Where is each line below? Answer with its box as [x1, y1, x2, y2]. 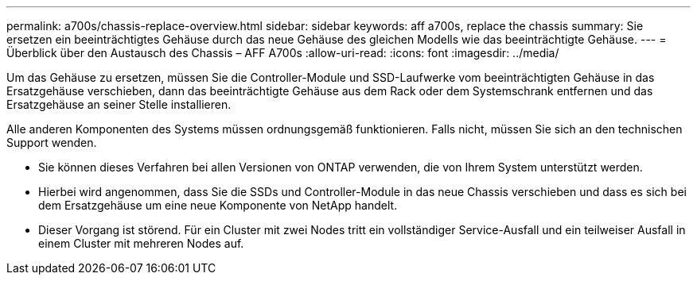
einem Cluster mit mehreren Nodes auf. [38, 237, 244, 250]
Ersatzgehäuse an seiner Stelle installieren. [6, 98, 232, 111]
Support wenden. [6, 136, 97, 149]
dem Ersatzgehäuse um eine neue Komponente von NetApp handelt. [38, 198, 398, 212]
